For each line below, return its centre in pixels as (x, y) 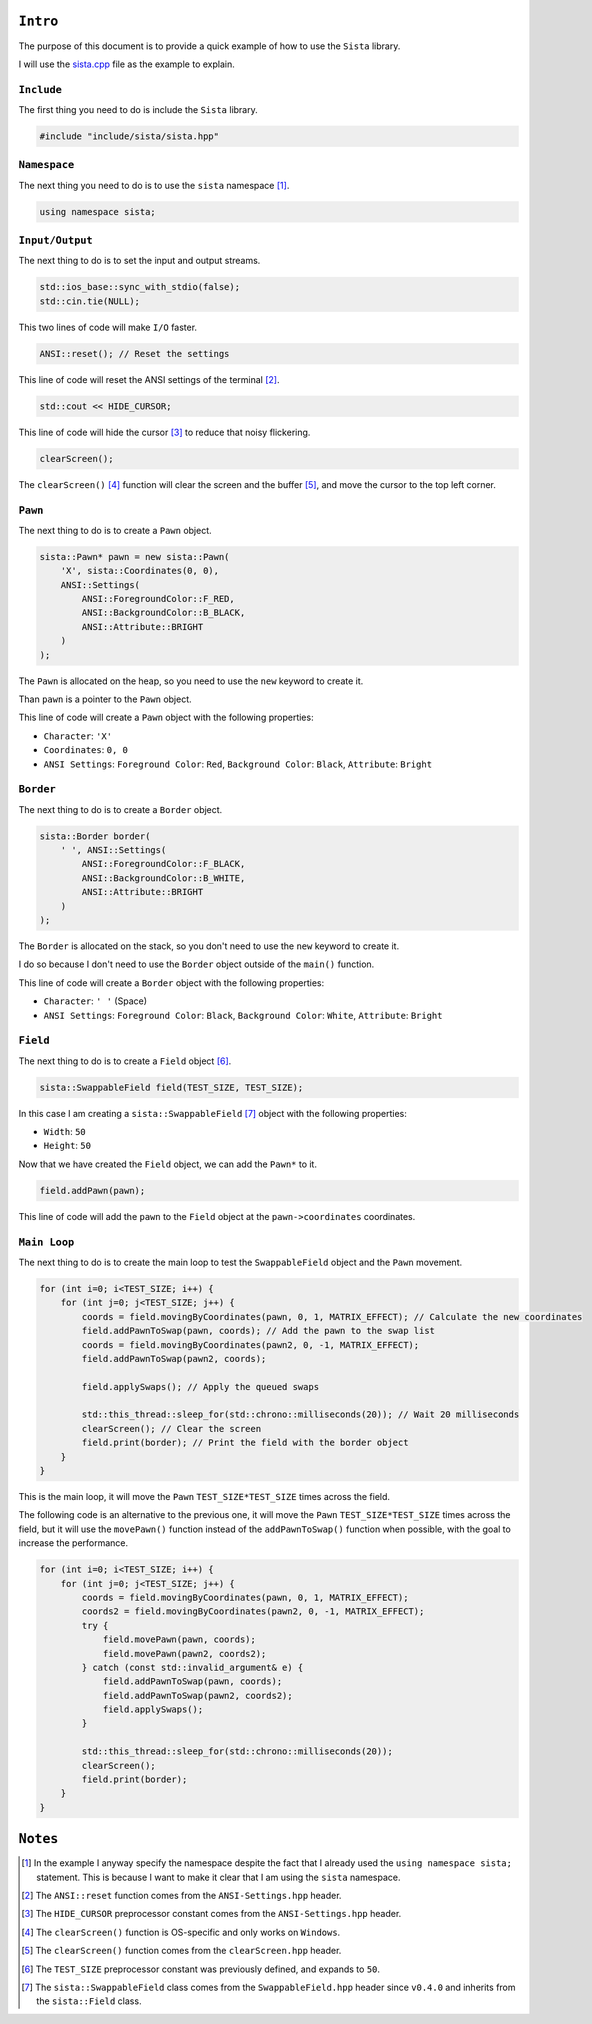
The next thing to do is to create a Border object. (120, 809)
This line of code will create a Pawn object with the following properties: (166, 717)
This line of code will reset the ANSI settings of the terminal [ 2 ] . (149, 379)
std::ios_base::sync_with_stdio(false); (139, 287)
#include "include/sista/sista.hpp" (129, 136)
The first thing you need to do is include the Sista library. (138, 110)
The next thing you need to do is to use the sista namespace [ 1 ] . (154, 185)
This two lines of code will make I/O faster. (108, 327)
